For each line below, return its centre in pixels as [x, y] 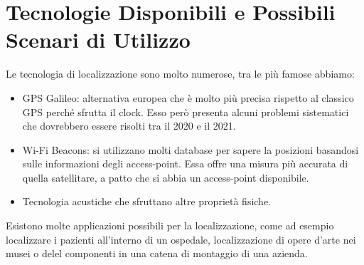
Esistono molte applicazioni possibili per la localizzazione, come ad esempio [170, 225]
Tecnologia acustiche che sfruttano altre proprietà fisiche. [147, 201]
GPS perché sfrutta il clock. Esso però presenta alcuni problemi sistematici [186, 111]
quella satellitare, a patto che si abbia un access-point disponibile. [166, 177]
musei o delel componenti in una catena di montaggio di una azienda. [157, 253]
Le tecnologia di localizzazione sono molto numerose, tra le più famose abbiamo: [180, 74]
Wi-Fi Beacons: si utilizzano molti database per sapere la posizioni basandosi [191, 149]
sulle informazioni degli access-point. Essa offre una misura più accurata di [185, 163]
